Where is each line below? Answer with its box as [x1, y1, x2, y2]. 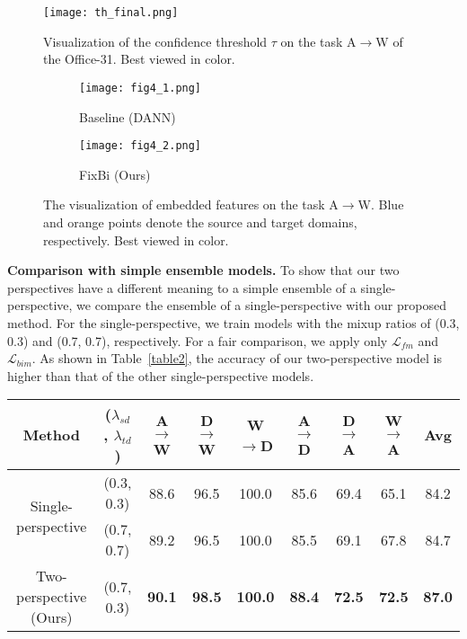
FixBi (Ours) [79, 164, 151, 183]
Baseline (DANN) [79, 107, 176, 126]
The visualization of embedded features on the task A [43, 195, 339, 214]
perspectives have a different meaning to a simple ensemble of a [7, 278, 357, 297]
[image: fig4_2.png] [79, 139, 202, 153]
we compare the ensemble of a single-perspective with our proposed [76, 296, 446, 315]
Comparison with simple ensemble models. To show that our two [7, 261, 400, 280]
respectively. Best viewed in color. [43, 230, 229, 249]
